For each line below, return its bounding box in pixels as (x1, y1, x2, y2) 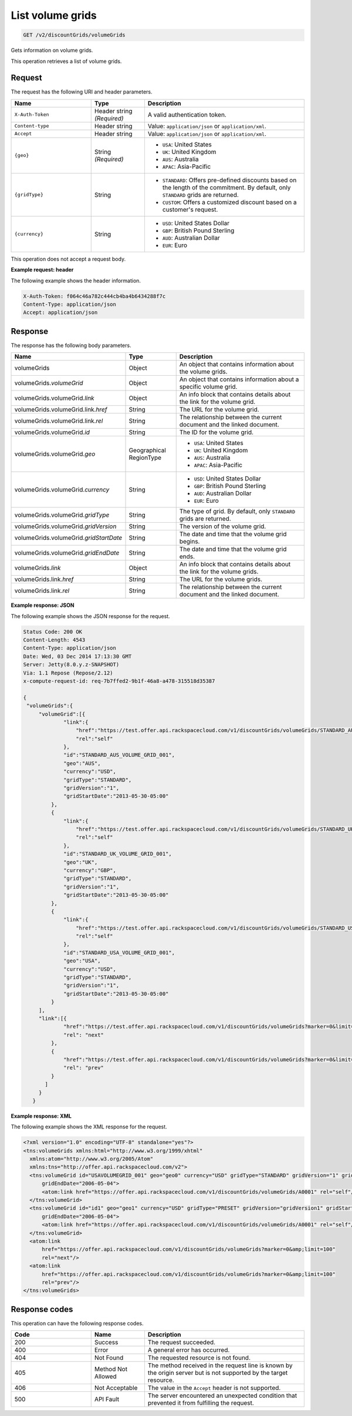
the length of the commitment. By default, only (162, 183, 291, 191)
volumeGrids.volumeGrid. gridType (14, 511, 110, 519)
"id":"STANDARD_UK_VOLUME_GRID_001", (63, 850, 172, 857)
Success (94, 1338, 119, 1347)
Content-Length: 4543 (23, 637, 86, 643)
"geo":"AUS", (63, 760, 101, 767)
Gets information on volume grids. (11, 47, 93, 54)
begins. (179, 537, 200, 546)
